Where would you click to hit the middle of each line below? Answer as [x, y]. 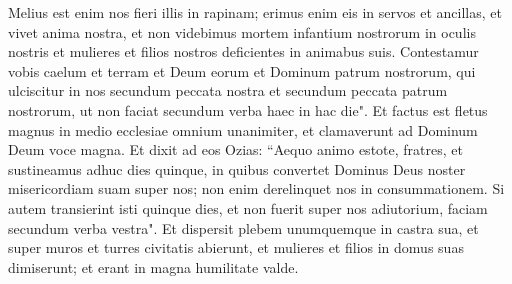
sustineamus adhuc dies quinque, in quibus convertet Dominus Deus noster [237, 168]
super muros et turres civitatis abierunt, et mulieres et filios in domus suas [236, 247]
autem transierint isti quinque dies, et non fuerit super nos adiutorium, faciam [248, 207]
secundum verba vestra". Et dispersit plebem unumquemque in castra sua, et [243, 227]
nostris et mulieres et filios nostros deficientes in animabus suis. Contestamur [243, 51]
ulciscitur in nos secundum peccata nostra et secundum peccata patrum [228, 90]
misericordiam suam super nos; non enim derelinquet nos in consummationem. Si [256, 188]
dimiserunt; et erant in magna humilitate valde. [153, 266]
